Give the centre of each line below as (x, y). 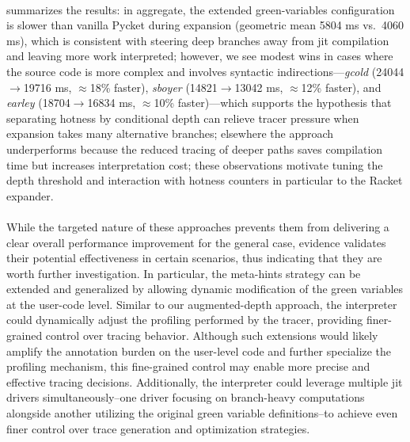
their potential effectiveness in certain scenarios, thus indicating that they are (194, 258)
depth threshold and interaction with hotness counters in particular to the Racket (205, 180)
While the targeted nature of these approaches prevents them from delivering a (198, 226)
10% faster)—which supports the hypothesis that (273, 103)
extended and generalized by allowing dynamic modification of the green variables (205, 289)
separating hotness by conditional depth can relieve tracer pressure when (183, 118)
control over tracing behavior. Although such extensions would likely (212, 335)
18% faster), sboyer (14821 (154, 87)
